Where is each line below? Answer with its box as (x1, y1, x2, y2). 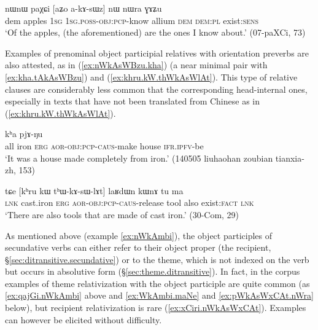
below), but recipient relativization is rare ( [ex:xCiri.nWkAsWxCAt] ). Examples (5, 301, 306, 314)
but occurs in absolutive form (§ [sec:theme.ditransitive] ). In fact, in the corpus (5, 265, 300, 278)
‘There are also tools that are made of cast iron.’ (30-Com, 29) (5, 208, 239, 221)
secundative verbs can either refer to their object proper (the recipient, (5, 241, 271, 254)
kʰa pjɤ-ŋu (5, 127, 43, 140)
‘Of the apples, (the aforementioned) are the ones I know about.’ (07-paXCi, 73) (5, 26, 306, 39)
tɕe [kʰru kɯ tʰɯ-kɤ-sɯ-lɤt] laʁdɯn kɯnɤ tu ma (5, 184, 184, 197)
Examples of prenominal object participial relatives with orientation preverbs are (5, 46, 309, 59)
